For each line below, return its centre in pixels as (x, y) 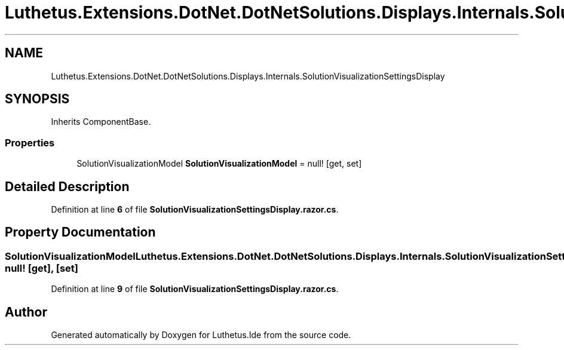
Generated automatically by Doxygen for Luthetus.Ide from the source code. (201, 335)
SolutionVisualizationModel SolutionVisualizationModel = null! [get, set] (219, 164)
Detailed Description (67, 186)
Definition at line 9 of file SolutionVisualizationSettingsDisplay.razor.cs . (195, 289)
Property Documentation (80, 232)
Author (26, 312)
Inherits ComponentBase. (101, 122)
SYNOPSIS (37, 99)
